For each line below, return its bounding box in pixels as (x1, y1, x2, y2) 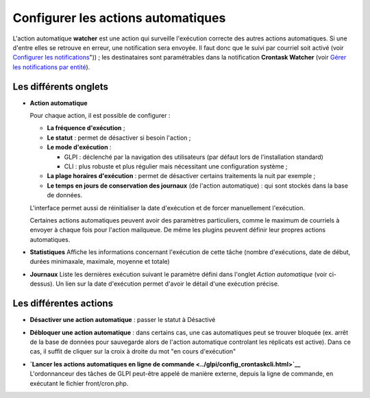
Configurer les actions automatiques (12, 10, 226, 25)
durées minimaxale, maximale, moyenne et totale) (29, 258, 171, 266)
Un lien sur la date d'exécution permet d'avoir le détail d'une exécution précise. (56, 279, 280, 288)
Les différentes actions (12, 298, 113, 310)
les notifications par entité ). (12, 62, 90, 71)
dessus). (29, 279, 55, 288)
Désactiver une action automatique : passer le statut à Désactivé (29, 316, 216, 324)
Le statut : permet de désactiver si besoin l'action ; (47, 134, 191, 142)
